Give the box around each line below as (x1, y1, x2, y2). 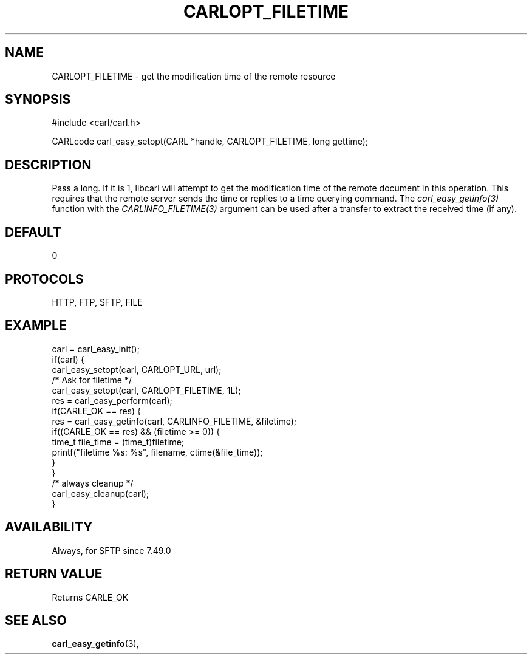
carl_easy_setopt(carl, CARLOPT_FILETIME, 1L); (52, 384, 241, 395)
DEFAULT (5, 224, 61, 240)
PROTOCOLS (5, 271, 84, 287)
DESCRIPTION (5, 157, 92, 172)
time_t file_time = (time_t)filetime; (52, 436, 185, 447)
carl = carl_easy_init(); (52, 343, 140, 354)
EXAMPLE (5, 318, 67, 333)
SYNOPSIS (5, 92, 71, 108)
